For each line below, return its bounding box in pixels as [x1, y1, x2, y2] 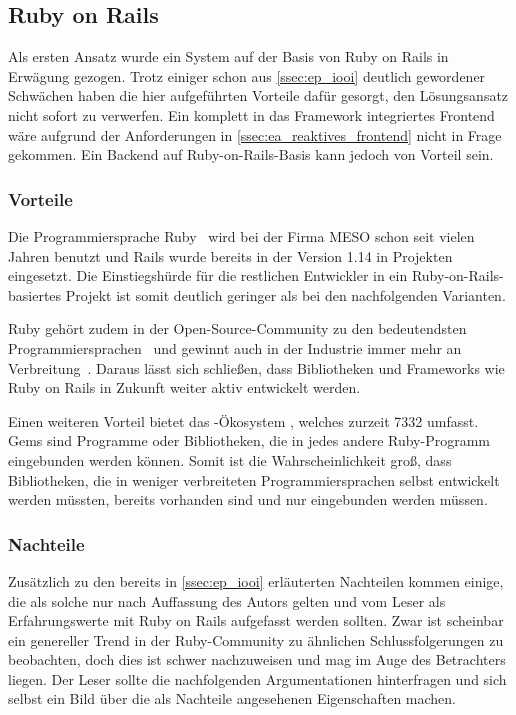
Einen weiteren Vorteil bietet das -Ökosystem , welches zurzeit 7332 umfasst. [8, 410, 479, 431]
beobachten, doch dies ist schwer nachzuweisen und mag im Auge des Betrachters [8, 649, 506, 670]
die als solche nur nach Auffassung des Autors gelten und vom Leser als [8, 590, 446, 611]
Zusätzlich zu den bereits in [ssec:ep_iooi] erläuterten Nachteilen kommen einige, [8, 570, 504, 591]
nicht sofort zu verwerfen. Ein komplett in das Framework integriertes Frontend [8, 104, 495, 125]
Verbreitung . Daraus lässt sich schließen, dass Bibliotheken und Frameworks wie [8, 357, 505, 378]
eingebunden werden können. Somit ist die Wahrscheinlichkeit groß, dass [8, 449, 452, 470]
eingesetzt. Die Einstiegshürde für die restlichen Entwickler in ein [8, 265, 408, 286]
